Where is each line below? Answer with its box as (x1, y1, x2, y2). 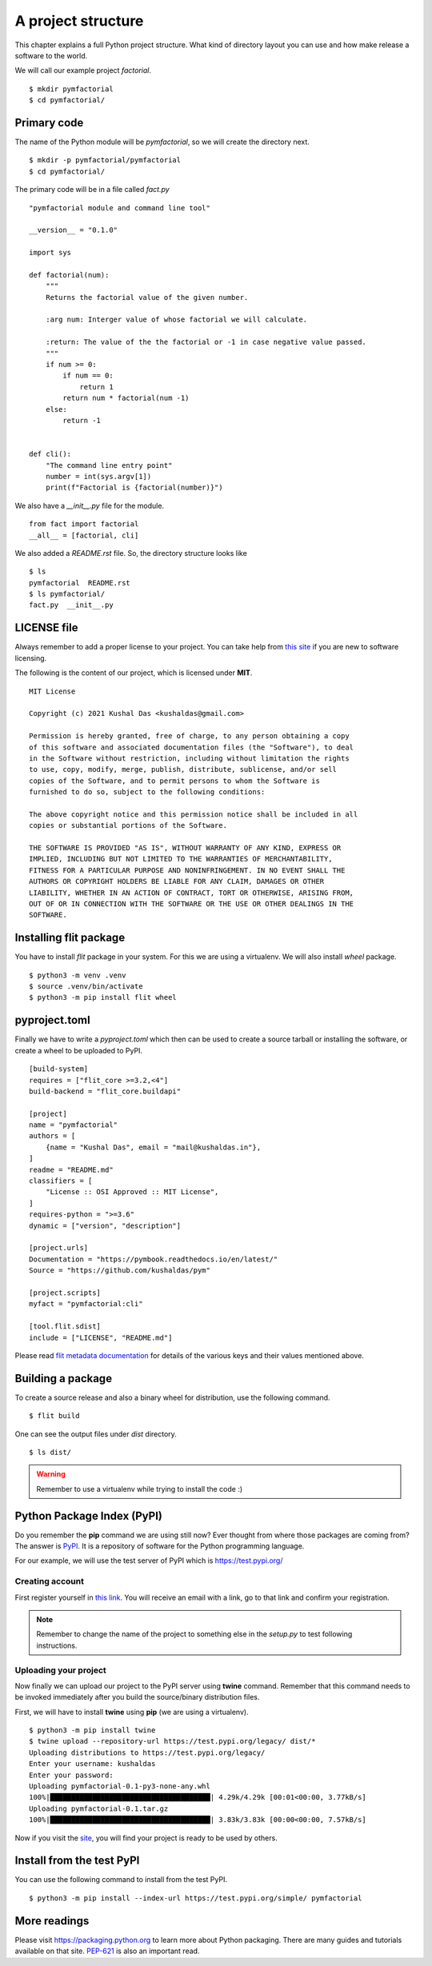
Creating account (14, 1576, 84, 1587)
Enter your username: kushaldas (29, 1760, 156, 1768)
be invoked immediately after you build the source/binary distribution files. (14, 1692, 260, 1702)
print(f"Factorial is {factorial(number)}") (45, 483, 223, 492)
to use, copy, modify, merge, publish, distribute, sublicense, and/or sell (29, 765, 338, 774)
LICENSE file (14, 621, 78, 635)
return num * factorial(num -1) (62, 394, 190, 403)
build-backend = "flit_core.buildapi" (29, 1086, 182, 1096)
